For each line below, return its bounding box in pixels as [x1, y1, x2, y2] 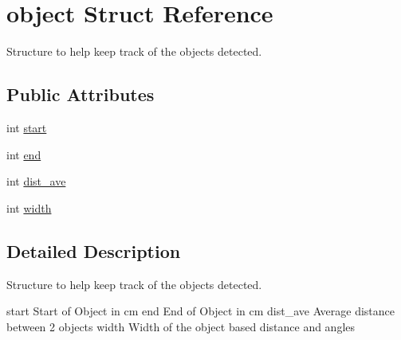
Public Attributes [6, 82, 155, 107]
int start [6, 119, 47, 135]
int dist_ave [6, 173, 66, 190]
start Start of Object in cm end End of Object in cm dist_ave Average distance [6, 303, 395, 319]
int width [6, 199, 52, 216]
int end [6, 146, 41, 162]
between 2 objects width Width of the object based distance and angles [6, 318, 356, 334]
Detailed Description [6, 238, 181, 263]
